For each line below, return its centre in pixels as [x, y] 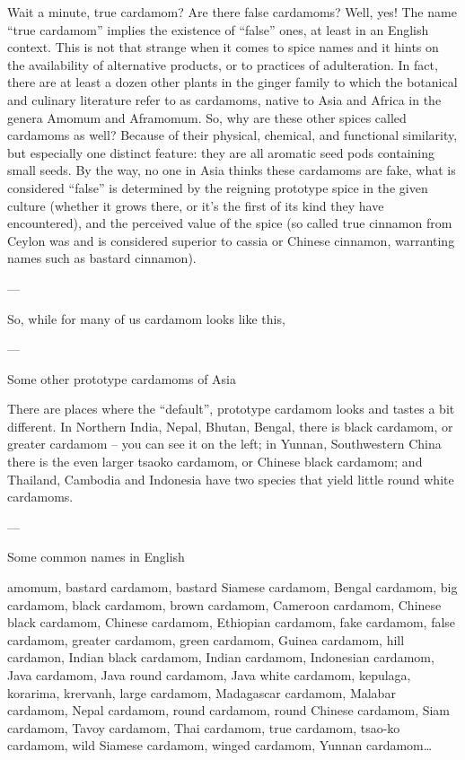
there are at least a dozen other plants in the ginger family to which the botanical [232, 82]
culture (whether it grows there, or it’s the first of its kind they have [196, 205]
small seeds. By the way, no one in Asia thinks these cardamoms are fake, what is [232, 170]
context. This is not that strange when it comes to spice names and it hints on [223, 47]
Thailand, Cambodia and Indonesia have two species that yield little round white [231, 479]
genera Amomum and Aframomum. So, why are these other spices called [207, 117]
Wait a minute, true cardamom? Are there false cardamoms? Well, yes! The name [232, 12]
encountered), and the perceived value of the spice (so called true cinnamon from [230, 223]
